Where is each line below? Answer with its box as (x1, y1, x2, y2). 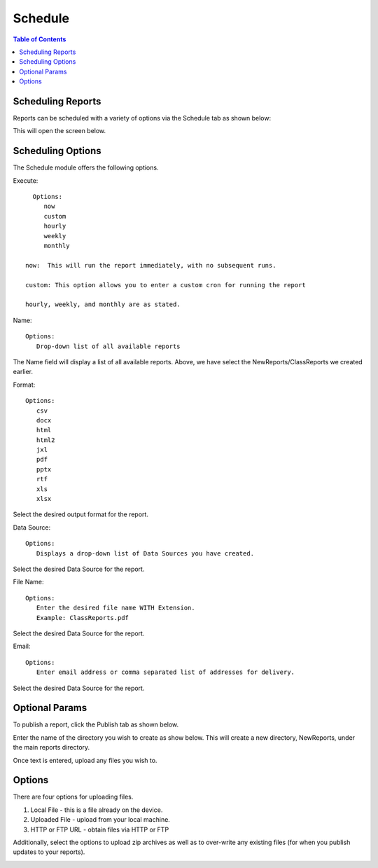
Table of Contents (13, 35, 66, 43)
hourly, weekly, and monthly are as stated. (25, 301, 181, 308)
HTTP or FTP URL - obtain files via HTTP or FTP (30, 825, 169, 834)
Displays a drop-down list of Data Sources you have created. (36, 549, 255, 557)
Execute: (13, 176, 38, 185)
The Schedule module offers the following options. (13, 163, 159, 172)
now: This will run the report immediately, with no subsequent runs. (25, 261, 276, 269)
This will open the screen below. (13, 127, 106, 135)
